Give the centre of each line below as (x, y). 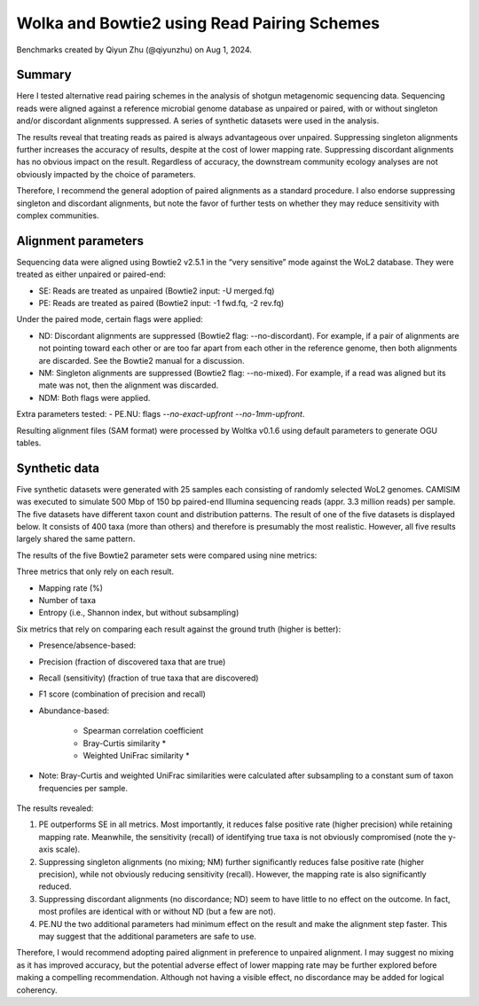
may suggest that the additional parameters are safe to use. (148, 936)
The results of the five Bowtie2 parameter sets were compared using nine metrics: (167, 555)
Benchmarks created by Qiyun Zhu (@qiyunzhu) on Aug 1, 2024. (134, 50)
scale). (68, 849)
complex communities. (58, 215)
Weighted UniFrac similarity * (136, 755)
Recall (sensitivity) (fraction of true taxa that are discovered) (149, 678)
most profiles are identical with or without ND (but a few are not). (157, 912)
